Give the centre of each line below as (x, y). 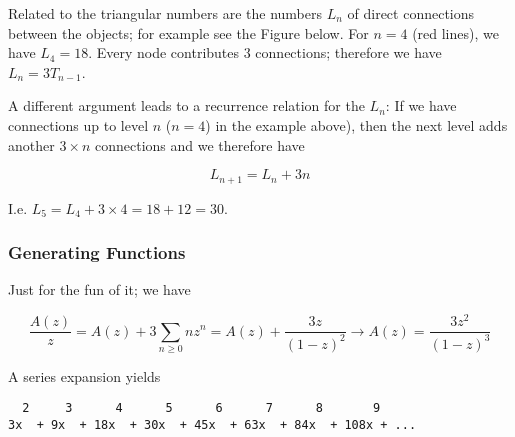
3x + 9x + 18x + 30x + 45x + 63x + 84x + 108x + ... (212, 425)
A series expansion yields (84, 375)
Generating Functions (97, 252)
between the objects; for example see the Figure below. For (188, 32)
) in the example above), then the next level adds (356, 124)
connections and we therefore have (200, 144)
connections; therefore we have (348, 52)
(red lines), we (455, 32)
